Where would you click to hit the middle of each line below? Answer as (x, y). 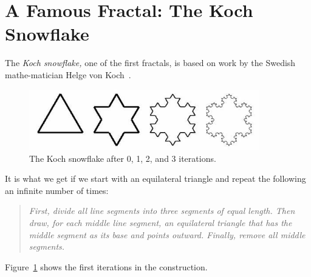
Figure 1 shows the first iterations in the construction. (106, 266)
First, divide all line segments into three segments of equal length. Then (162, 211)
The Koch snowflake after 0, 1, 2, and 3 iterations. (123, 158)
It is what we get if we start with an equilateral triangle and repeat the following (155, 179)
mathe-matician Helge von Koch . (68, 74)
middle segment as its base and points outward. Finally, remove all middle (167, 234)
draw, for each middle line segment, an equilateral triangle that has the (160, 223)
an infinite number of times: (57, 190)
